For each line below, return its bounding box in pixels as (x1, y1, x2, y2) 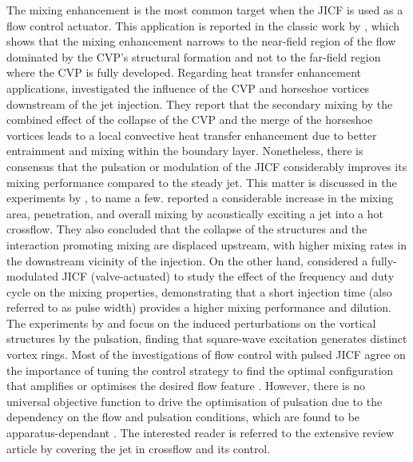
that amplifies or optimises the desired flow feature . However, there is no (6, 377, 365, 394)
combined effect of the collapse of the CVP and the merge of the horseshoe (6, 111, 373, 128)
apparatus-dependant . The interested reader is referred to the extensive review (6, 424, 395, 441)
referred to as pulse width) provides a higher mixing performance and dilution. (6, 299, 392, 316)
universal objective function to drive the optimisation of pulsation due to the (6, 392, 383, 409)
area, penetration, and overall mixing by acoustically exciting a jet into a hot (6, 205, 383, 221)
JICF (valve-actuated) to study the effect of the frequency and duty (62, 268, 395, 285)
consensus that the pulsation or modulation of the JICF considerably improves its (6, 157, 407, 174)
